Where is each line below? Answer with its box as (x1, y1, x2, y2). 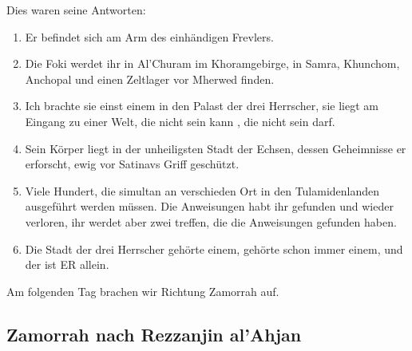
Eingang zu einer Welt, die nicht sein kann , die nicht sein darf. (25, 112, 335, 129)
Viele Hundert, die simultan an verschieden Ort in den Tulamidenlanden (25, 182, 380, 199)
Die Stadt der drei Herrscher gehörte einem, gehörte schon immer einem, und (25, 240, 403, 257)
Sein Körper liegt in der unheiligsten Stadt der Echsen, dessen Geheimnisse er (25, 140, 406, 156)
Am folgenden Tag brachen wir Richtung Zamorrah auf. (6, 282, 279, 299)
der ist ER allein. (25, 256, 109, 273)
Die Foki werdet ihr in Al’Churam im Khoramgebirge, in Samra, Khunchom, (25, 55, 400, 72)
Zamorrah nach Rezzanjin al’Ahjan (6, 321, 302, 346)
